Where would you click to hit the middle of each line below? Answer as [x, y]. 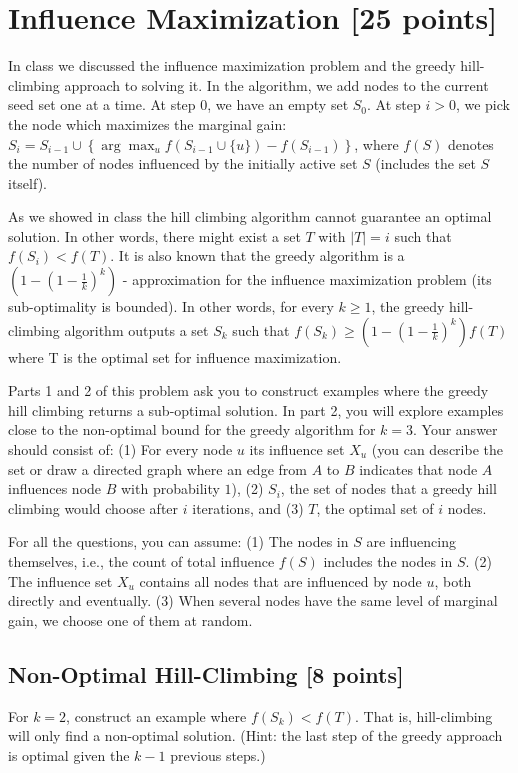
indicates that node [418, 468]
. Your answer [455, 429]
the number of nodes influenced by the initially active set [183, 163]
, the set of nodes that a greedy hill [388, 488]
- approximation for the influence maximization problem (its [307, 279]
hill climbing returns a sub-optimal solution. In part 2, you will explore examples [256, 409]
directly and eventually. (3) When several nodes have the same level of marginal [253, 600]
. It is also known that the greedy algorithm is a [257, 255]
